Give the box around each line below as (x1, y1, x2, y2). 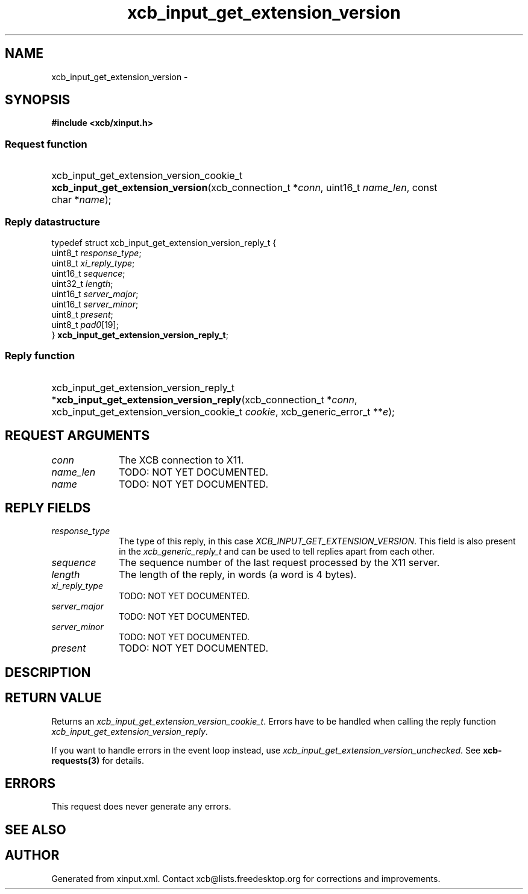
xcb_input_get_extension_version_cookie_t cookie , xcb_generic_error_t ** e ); (51, 405, 395, 418)
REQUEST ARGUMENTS (5, 428, 150, 444)
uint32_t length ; (51, 278, 113, 289)
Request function (5, 137, 87, 150)
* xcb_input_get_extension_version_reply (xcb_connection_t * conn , (51, 393, 357, 406)
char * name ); (51, 194, 112, 206)
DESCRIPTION (5, 664, 91, 680)
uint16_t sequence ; (51, 268, 125, 279)
